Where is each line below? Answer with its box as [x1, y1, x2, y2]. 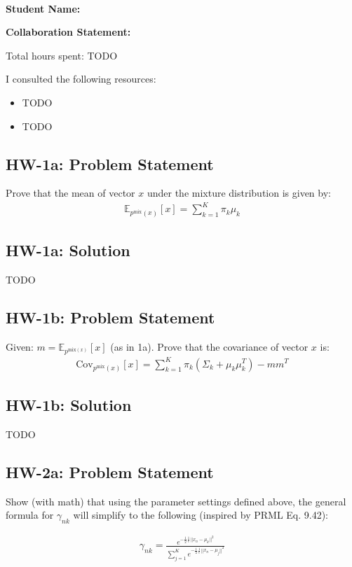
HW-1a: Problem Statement [6, 153, 214, 174]
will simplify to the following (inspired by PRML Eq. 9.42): [73, 507, 329, 522]
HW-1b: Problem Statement [6, 306, 215, 328]
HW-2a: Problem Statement [6, 461, 214, 482]
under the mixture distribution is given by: [147, 185, 331, 200]
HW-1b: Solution [6, 394, 132, 416]
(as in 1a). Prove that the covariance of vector [110, 339, 309, 353]
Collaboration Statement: [6, 24, 131, 39]
